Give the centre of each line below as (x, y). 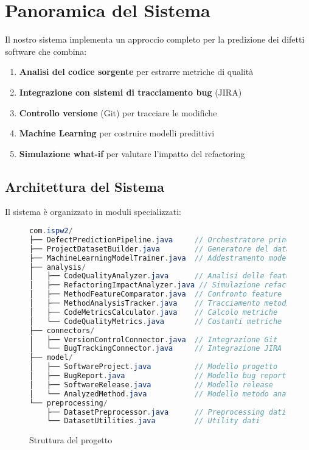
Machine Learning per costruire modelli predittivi (117, 133)
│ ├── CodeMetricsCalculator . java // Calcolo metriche (154, 312)
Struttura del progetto (71, 440)
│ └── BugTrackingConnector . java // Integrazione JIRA (156, 349)
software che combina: (46, 51)
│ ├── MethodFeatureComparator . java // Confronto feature (156, 294)
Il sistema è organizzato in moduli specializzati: (93, 212)
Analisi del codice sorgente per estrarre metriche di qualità (136, 72)
